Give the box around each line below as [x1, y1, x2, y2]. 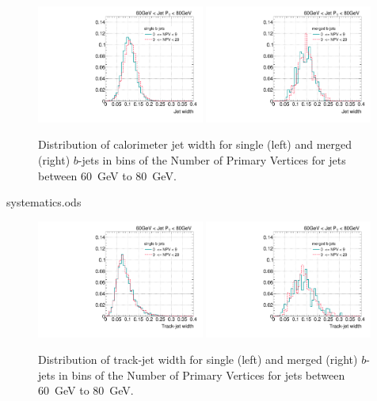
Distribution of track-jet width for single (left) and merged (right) [38, 351, 358, 368]
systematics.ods [6, 194, 82, 210]
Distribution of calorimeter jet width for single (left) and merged [38, 136, 352, 153]
